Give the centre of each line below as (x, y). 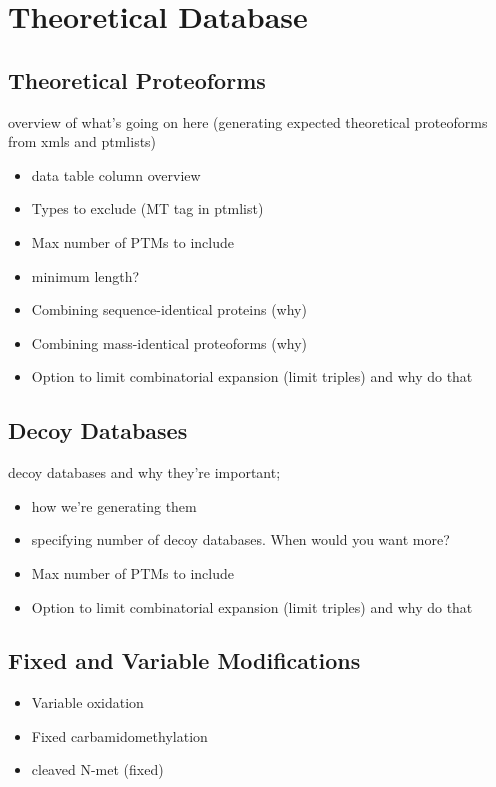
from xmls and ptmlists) (82, 141)
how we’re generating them (114, 505)
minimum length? (85, 275)
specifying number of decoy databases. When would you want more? (240, 539)
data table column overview (116, 174)
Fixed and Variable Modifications (184, 660)
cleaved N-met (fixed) (97, 769)
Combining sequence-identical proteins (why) (169, 309)
